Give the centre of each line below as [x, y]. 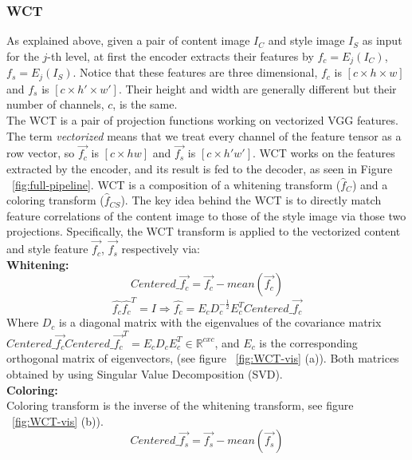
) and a [370, 184]
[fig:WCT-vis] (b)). [58, 420]
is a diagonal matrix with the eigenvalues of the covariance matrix [220, 322]
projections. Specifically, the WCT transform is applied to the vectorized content [204, 231]
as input [382, 40]
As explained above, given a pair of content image [128, 40]
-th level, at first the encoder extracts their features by [180, 56]
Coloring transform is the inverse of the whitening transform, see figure [180, 405]
